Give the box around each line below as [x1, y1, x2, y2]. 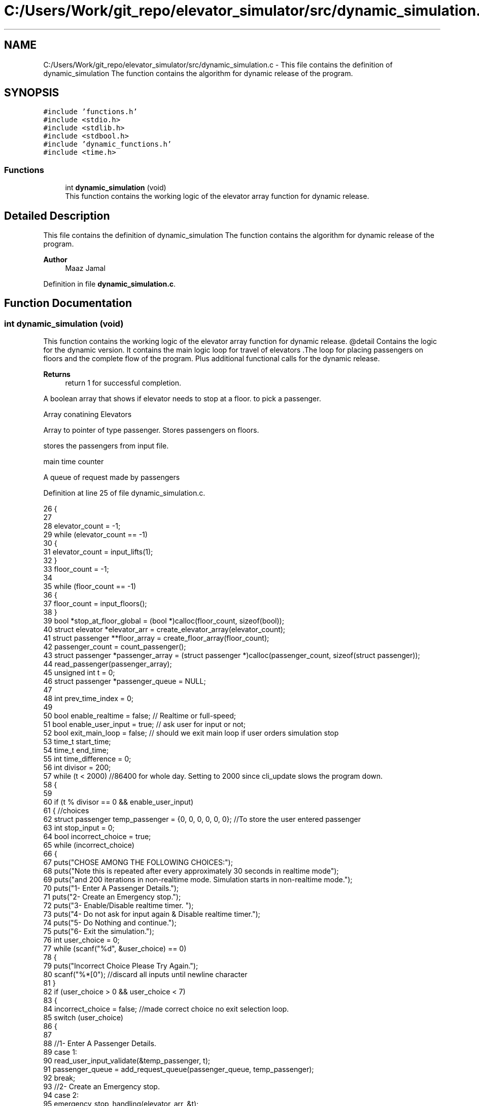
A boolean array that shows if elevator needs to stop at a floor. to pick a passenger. [43, 394, 321, 403]
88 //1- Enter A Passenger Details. [43, 1039, 156, 1048]
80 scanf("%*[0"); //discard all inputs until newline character [43, 970, 248, 979]
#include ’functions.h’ [43, 108, 138, 116]
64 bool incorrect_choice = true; [43, 832, 151, 841]
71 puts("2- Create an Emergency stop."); [43, 892, 181, 902]
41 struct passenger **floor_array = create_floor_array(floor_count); [43, 634, 269, 643]
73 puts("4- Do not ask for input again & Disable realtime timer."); [43, 910, 260, 919]
